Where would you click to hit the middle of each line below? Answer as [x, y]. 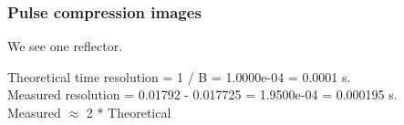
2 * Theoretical [129, 112]
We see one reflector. [65, 46]
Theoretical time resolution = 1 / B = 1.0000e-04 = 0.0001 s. [179, 76]
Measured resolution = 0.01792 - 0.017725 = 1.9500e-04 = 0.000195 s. [202, 94]
